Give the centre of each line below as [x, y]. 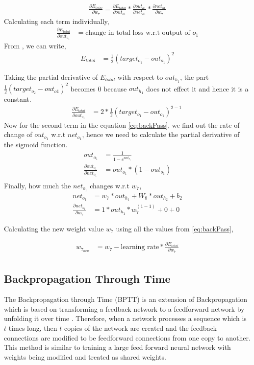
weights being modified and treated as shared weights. [85, 356]
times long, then [33, 328]
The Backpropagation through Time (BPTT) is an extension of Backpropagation [126, 299]
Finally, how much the [38, 185]
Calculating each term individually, [57, 21]
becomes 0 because [99, 88]
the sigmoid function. [36, 145]
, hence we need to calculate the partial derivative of [161, 134]
